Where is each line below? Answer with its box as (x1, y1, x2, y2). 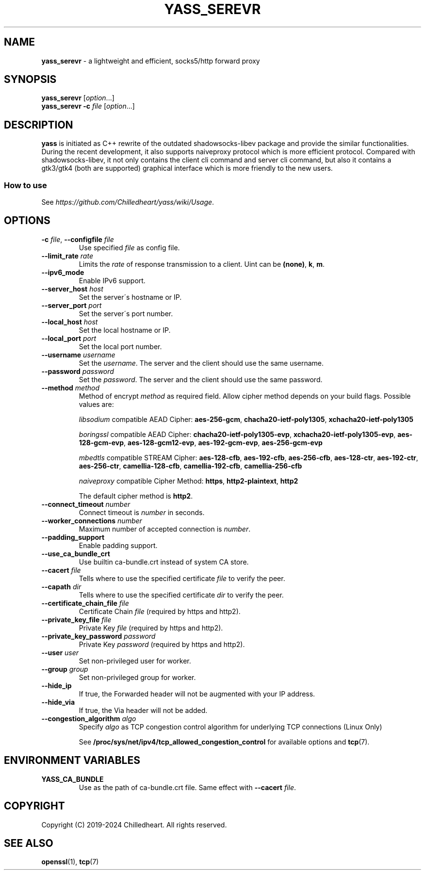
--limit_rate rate (41, 251, 93, 260)
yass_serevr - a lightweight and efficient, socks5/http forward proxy (41, 56, 260, 65)
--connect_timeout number (41, 500, 131, 508)
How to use (4, 180, 47, 190)
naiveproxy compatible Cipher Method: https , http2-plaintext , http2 (79, 476, 298, 485)
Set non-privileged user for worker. (79, 656, 191, 665)
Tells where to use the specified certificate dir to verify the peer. (79, 590, 284, 599)
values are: (79, 400, 114, 408)
